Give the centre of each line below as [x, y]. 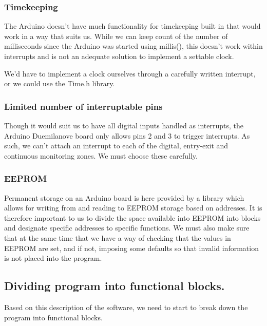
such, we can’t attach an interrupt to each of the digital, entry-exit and [116, 146]
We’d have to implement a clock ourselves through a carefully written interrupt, [130, 73]
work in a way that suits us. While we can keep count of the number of [116, 36]
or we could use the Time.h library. [60, 83]
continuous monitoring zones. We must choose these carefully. [101, 155]
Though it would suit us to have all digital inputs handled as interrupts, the [124, 125]
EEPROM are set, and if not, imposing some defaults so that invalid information [131, 248]
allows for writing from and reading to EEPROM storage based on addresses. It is [133, 208]
